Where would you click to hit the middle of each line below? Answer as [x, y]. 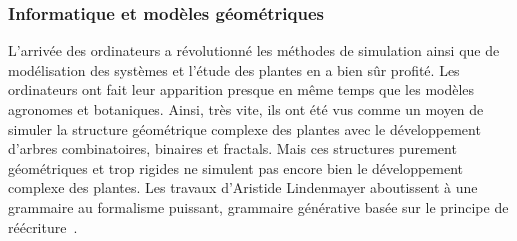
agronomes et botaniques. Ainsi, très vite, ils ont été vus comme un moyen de [246, 109]
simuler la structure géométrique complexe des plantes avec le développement [244, 128]
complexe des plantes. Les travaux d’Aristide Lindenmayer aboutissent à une [243, 187]
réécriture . [43, 226]
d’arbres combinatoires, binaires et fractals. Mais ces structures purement [232, 148]
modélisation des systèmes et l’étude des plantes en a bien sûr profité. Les [234, 69]
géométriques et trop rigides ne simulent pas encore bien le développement [236, 167]
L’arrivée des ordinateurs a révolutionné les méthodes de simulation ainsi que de [254, 50]
